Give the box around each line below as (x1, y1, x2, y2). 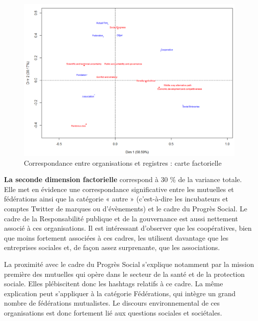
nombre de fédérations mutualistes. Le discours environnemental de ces (4, 298, 220, 308)
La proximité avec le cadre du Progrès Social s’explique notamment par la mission (4, 258, 254, 269)
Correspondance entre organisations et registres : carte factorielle (24, 157, 222, 168)
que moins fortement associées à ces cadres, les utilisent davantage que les (4, 232, 229, 243)
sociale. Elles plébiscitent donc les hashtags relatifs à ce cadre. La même (4, 278, 223, 289)
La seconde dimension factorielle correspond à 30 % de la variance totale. (4, 174, 242, 185)
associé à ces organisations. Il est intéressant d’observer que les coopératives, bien (4, 223, 252, 233)
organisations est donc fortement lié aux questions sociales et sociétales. (4, 307, 222, 318)
